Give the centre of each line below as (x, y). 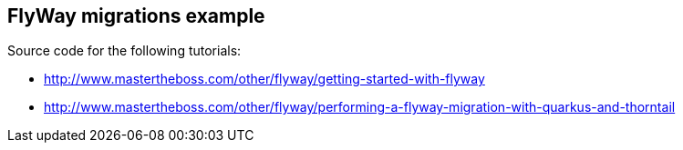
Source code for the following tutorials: (124, 51)
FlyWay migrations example (136, 16)
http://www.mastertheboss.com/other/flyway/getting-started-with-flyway (264, 79)
